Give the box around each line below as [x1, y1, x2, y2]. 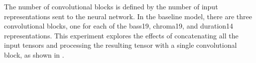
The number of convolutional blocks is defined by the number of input [4, 1, 218, 11]
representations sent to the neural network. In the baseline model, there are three [4, 11, 252, 21]
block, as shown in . [4, 49, 64, 60]
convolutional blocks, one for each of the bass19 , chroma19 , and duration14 [4, 21, 234, 31]
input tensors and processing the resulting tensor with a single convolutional [4, 40, 237, 50]
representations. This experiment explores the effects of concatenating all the [4, 30, 239, 40]
